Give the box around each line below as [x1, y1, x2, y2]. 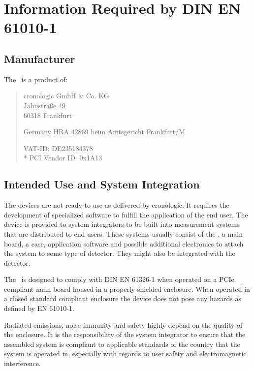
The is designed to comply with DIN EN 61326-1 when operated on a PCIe [4, 274, 234, 284]
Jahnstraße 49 [23, 100, 65, 110]
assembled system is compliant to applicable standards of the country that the [4, 339, 240, 349]
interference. [4, 358, 41, 369]
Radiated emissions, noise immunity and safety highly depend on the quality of [4, 319, 243, 330]
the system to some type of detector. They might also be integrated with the [4, 248, 235, 258]
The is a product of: [4, 74, 68, 84]
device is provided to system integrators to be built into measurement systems [4, 219, 240, 229]
